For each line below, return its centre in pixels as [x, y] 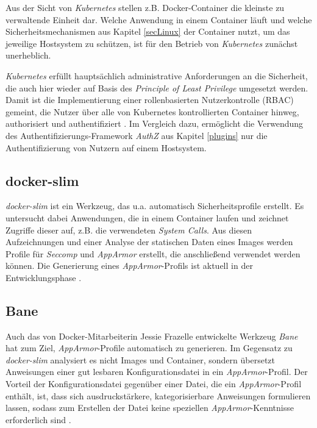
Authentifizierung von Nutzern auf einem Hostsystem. [106, 147]
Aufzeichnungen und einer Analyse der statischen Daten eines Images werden [149, 242]
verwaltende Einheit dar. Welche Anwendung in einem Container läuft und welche [159, 19]
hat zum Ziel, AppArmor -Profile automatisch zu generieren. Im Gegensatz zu [149, 348]
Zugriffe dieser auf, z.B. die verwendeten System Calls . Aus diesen [129, 230]
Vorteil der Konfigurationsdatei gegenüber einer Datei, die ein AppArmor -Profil [154, 384]
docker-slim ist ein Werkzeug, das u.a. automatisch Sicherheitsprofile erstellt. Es [155, 206]
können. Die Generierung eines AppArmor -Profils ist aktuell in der [129, 266]
